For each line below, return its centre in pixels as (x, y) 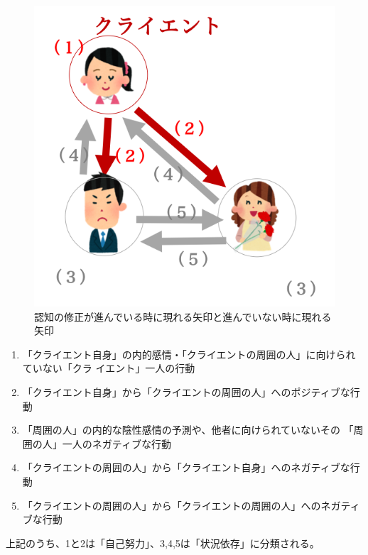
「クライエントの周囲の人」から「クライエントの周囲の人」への (172, 505)
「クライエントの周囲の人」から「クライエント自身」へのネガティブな (186, 467)
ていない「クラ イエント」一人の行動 (109, 368)
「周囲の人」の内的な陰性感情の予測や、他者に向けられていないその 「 (188, 430)
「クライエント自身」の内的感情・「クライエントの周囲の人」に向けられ (189, 354)
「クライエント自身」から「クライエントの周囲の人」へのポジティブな (186, 391)
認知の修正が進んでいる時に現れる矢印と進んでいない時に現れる (183, 316)
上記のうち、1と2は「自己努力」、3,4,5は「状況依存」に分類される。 (163, 543)
